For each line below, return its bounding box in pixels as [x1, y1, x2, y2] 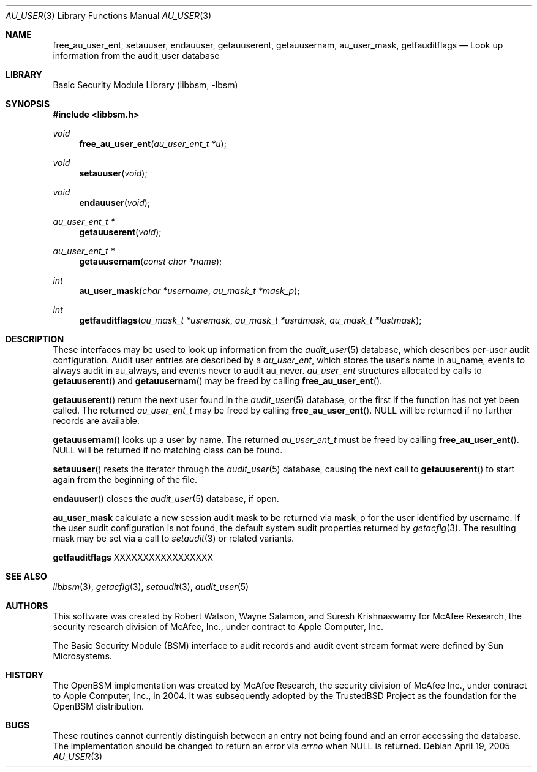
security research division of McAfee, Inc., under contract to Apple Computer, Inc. [53, 621, 383, 632]
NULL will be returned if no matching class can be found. [53, 445, 283, 455]
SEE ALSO [6, 571, 47, 581]
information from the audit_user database [53, 50, 220, 61]
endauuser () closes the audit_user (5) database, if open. [53, 493, 279, 504]
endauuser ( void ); [79, 197, 151, 208]
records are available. [53, 415, 140, 426]
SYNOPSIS [6, 99, 50, 109]
